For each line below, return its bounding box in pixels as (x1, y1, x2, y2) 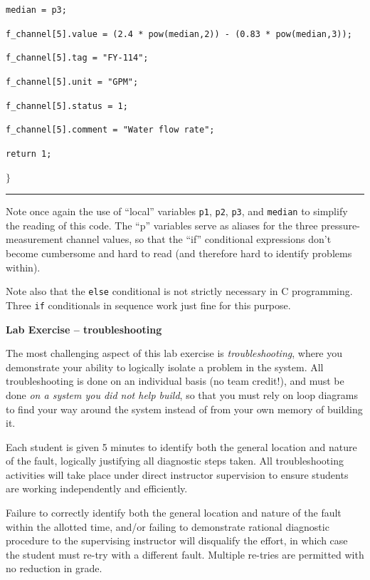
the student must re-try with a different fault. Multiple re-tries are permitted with (6, 547, 364, 561)
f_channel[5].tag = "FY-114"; (6, 53, 149, 63)
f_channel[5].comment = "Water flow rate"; (6, 125, 215, 135)
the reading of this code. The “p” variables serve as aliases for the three (6, 217, 318, 232)
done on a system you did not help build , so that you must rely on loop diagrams (6, 387, 358, 402)
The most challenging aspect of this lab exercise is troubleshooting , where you (6, 346, 343, 361)
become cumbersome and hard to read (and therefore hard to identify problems (6, 246, 352, 261)
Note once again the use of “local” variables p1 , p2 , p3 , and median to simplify (6, 204, 348, 219)
